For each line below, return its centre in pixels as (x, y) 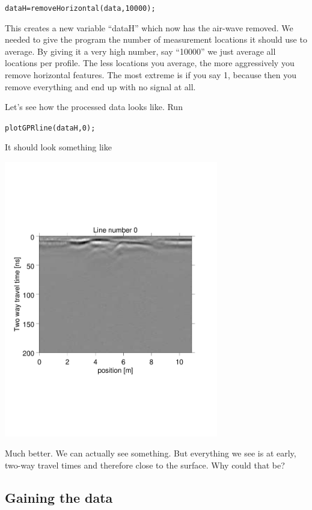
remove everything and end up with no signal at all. (100, 86)
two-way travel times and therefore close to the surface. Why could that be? (145, 465)
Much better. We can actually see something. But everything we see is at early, (151, 453)
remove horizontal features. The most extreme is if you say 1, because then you (151, 75)
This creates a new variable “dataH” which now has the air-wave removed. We (149, 27)
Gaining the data (59, 497)
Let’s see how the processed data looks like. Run (94, 107)
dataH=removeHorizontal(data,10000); (80, 8)
